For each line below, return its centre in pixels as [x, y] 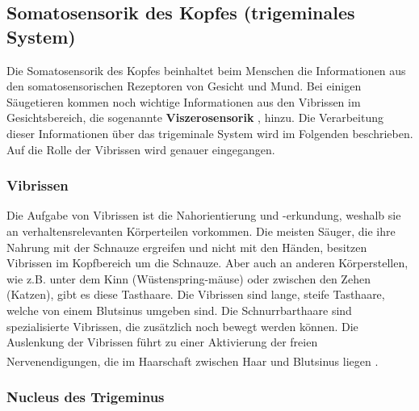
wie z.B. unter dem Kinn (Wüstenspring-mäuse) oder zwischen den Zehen [189, 278]
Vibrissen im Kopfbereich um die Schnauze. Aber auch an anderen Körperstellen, [207, 263]
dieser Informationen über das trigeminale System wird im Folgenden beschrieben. [210, 133]
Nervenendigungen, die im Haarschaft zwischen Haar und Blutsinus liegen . [193, 361]
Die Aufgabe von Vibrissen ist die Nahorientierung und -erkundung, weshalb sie [204, 215]
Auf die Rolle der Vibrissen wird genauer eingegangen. [141, 149]
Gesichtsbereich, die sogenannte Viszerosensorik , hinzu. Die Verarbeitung [195, 117]
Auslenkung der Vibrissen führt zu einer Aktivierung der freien [162, 342]
